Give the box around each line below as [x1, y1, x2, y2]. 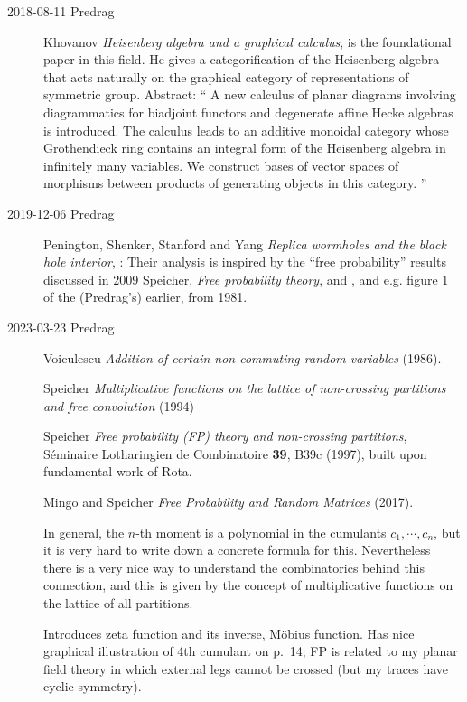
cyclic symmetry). [43, 677, 142, 696]
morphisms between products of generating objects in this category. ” [43, 173, 427, 192]
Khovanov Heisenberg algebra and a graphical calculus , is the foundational [43, 32, 452, 51]
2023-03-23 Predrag [7, 317, 115, 336]
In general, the [43, 522, 125, 541]
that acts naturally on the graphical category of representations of [43, 67, 409, 86]
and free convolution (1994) [43, 396, 194, 415]
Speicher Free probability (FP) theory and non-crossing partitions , [43, 426, 407, 445]
